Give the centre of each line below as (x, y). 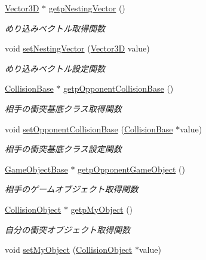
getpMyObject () (102, 209)
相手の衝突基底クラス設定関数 (63, 149)
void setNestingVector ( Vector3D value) (77, 48)
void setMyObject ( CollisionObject (69, 250)
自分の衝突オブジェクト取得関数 (67, 229)
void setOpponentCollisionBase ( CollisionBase (89, 129)
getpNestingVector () (87, 8)
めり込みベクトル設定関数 (55, 68)
